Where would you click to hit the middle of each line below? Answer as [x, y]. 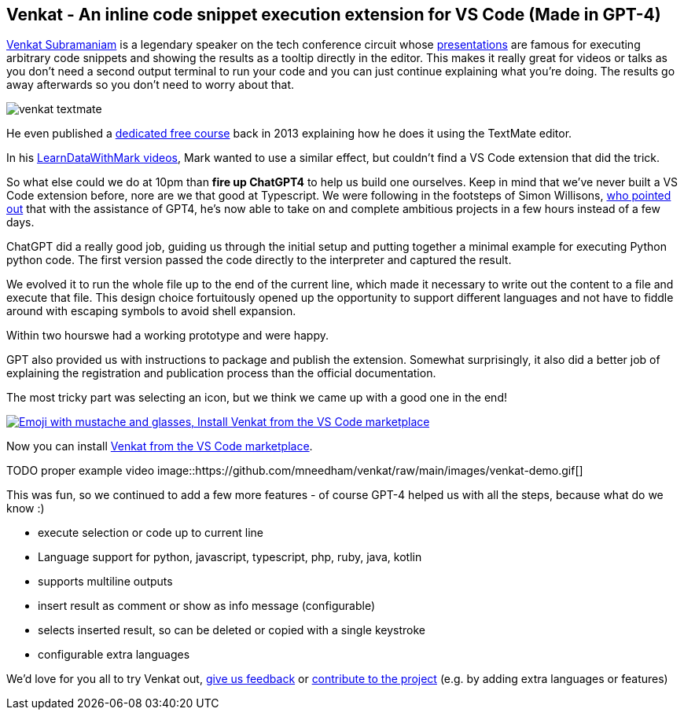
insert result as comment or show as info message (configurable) [207, 606]
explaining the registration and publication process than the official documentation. [221, 373]
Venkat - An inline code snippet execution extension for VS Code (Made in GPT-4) [334, 15]
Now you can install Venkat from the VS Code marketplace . [160, 446]
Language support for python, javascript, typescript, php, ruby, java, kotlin [230, 557]
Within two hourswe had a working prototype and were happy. [167, 336]
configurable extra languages [114, 655]
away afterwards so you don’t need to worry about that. [151, 85]
